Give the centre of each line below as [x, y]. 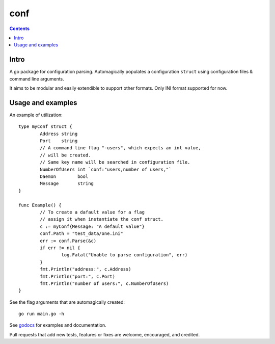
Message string [67, 184]
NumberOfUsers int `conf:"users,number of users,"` [106, 169]
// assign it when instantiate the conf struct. [102, 219]
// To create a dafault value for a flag [92, 212]
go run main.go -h [42, 314]
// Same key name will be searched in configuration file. [115, 162]
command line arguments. [37, 78]
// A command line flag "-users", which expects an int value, [120, 148]
